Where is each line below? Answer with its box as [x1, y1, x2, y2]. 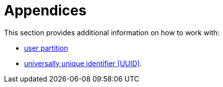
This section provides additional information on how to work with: [4, 28, 220, 37]
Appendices [4, 2, 87, 19]
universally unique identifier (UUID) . [24, 59, 142, 68]
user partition [24, 43, 68, 52]
